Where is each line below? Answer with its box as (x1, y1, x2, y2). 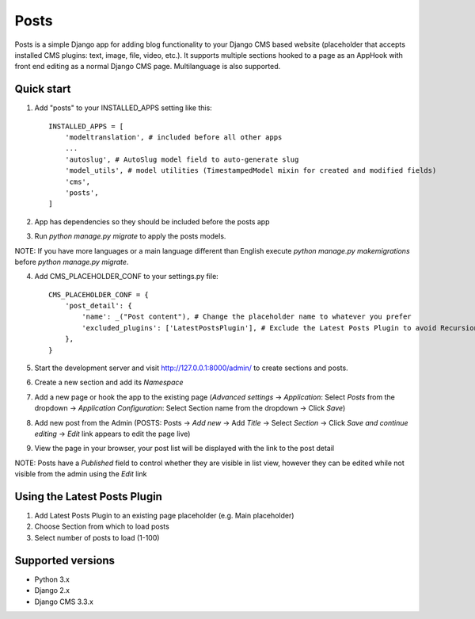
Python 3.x (34, 575, 70, 584)
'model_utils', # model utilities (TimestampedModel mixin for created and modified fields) (64, 166, 437, 175)
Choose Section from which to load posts (34, 522, 169, 531)
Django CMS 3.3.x (34, 597, 94, 606)
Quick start (14, 82, 71, 96)
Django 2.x (34, 586, 70, 595)
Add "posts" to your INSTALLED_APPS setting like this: (34, 103, 213, 113)
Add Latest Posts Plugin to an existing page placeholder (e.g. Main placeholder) (34, 511, 294, 521)
